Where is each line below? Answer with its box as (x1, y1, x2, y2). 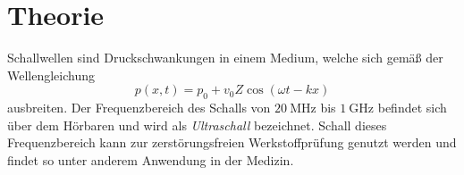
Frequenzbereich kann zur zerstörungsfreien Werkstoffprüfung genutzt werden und (7, 133, 457, 152)
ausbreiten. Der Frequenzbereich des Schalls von (7, 98, 271, 117)
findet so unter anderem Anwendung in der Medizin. (7, 150, 294, 169)
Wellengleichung (7, 65, 96, 84)
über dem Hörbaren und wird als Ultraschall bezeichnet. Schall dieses (7, 115, 387, 134)
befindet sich (377, 98, 447, 117)
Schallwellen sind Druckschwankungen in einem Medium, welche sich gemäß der (7, 48, 443, 67)
